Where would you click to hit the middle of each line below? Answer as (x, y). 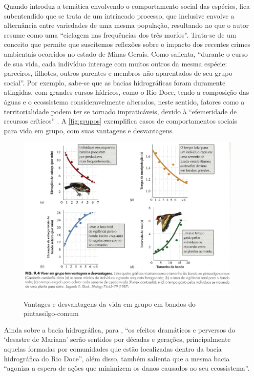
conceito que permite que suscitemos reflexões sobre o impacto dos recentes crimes (127, 44)
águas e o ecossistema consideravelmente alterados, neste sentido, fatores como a (124, 101)
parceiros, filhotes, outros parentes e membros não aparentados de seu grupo (118, 73)
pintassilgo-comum (51, 313)
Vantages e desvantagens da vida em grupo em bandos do (110, 303)
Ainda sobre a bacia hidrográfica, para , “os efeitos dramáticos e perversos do (120, 329)
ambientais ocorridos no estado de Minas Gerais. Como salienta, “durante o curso (126, 53)
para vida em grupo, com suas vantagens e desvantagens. (89, 130)
